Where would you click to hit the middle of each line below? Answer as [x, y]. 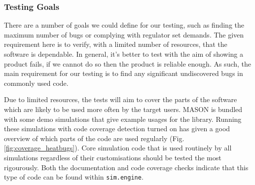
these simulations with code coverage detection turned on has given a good [117, 129]
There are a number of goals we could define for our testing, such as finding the [124, 25]
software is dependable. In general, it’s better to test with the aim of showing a [124, 54]
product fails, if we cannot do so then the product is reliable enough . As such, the [128, 63]
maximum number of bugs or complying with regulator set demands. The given [124, 34]
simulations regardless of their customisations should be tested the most [113, 157]
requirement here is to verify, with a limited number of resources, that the [116, 44]
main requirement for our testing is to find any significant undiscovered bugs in [124, 73]
